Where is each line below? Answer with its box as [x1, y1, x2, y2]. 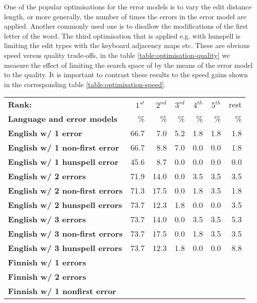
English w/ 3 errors [8, 213, 86, 225]
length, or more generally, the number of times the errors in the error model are [4, 11, 247, 21]
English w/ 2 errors [8, 170, 86, 182]
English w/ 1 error [8, 127, 82, 139]
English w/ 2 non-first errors [8, 185, 123, 197]
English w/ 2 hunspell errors [8, 199, 122, 211]
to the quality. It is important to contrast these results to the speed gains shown [4, 69, 248, 80]
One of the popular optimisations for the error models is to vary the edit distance [4, 1, 252, 11]
